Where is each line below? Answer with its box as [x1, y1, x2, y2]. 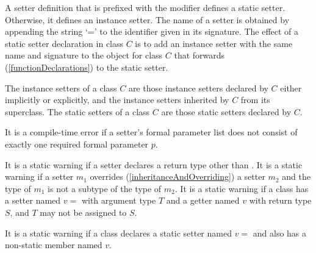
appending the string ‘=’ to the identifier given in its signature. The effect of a [5, 25, 299, 38]
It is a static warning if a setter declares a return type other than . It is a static [5, 158, 303, 171]
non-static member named [5, 238, 102, 251]
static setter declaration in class [5, 37, 124, 49]
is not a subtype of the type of [48, 182, 162, 194]
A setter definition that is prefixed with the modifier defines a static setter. [5, 1, 285, 13]
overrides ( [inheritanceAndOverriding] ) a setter [90, 170, 265, 183]
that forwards [174, 49, 225, 62]
